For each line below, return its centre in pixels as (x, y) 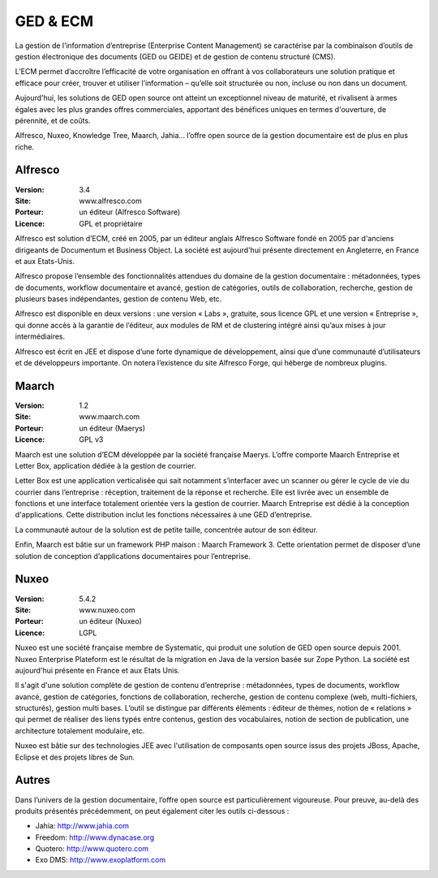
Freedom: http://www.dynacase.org (95, 837)
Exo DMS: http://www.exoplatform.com (101, 860)
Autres (32, 780)
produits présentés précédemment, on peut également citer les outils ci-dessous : (152, 811)
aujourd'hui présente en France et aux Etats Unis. (97, 670)
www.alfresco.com (110, 201)
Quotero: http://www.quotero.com (92, 849)
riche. (25, 147)
